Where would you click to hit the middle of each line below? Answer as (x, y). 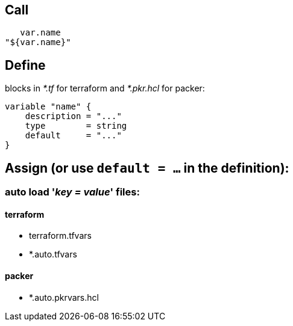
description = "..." (73, 116)
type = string (76, 126)
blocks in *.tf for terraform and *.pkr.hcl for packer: (105, 88)
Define (25, 65)
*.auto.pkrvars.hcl (64, 297)
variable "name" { (48, 107)
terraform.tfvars (60, 236)
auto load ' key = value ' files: (72, 192)
